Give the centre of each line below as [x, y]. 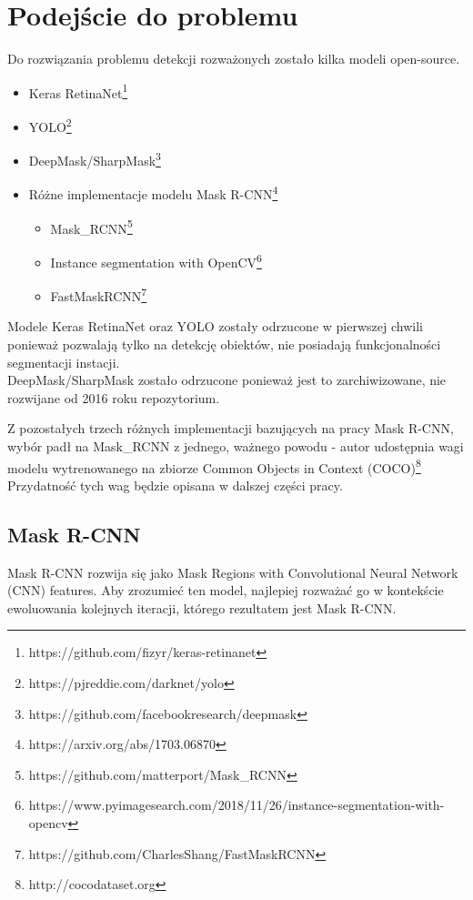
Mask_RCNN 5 [91, 227]
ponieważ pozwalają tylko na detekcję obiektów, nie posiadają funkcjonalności [224, 344]
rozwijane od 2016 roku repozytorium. [114, 397]
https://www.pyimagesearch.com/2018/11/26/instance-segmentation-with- [236, 805]
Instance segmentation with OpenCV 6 [156, 260]
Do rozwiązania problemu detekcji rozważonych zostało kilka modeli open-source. [234, 59]
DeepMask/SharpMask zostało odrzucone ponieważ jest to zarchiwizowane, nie [227, 380]
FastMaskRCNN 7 [99, 294]
